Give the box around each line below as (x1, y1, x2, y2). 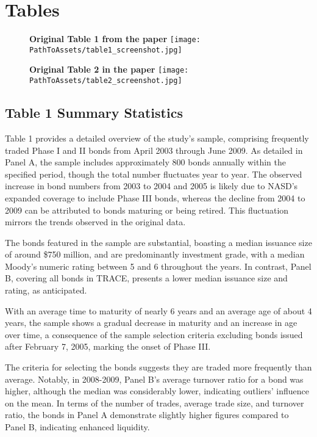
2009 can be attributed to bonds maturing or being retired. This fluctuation (5, 203, 289, 216)
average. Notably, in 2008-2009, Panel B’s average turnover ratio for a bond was (5, 372, 304, 385)
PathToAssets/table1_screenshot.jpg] (29, 45, 182, 54)
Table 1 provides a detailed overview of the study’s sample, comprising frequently (5, 131, 309, 144)
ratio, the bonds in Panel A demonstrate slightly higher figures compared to (5, 408, 289, 421)
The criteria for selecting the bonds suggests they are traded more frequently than (5, 361, 312, 374)
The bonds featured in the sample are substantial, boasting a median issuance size (5, 236, 312, 248)
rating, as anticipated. (5, 284, 87, 297)
